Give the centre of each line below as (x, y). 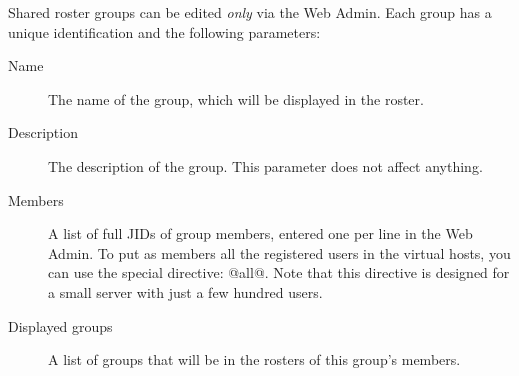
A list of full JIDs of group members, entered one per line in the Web (260, 233)
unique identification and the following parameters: (164, 31)
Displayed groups (60, 325)
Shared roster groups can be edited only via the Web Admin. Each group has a (250, 12)
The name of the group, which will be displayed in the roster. (236, 98)
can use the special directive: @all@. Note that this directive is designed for (279, 272)
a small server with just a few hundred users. (185, 291)
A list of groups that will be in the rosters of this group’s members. (254, 359)
